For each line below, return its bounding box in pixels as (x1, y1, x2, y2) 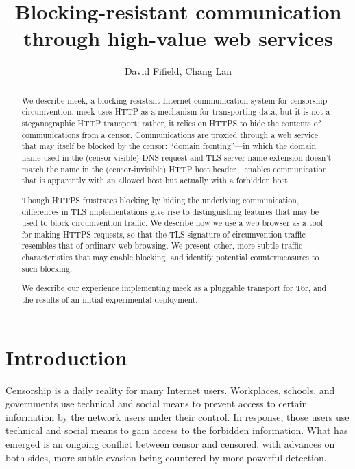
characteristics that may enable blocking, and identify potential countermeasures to (21, 251, 319, 263)
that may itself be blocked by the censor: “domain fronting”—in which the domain (21, 140, 317, 152)
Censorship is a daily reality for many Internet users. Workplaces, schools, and (5, 382, 335, 397)
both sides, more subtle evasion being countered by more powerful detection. (5, 450, 327, 464)
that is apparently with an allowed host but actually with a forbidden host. (21, 174, 291, 186)
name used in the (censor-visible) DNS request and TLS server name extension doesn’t (21, 151, 332, 163)
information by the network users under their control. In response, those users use (5, 409, 350, 424)
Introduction (5, 343, 127, 371)
